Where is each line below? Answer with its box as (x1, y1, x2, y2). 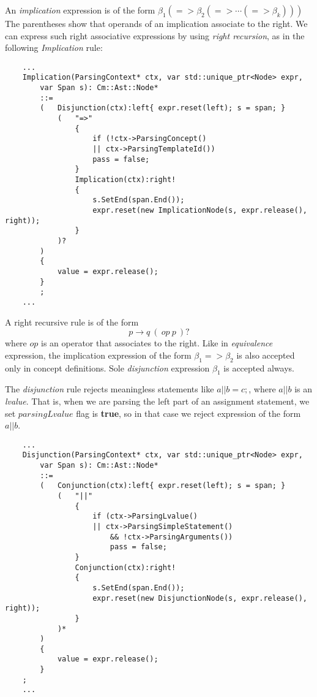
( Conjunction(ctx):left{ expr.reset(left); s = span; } (40, 481, 286, 490)
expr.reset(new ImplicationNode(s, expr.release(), (92, 205, 307, 215)
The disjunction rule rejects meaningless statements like (5, 383, 214, 395)
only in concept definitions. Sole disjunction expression (5, 361, 210, 374)
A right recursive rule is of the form (5, 315, 139, 328)
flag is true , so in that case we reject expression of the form (76, 406, 301, 419)
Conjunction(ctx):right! (75, 563, 176, 572)
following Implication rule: (5, 41, 103, 54)
